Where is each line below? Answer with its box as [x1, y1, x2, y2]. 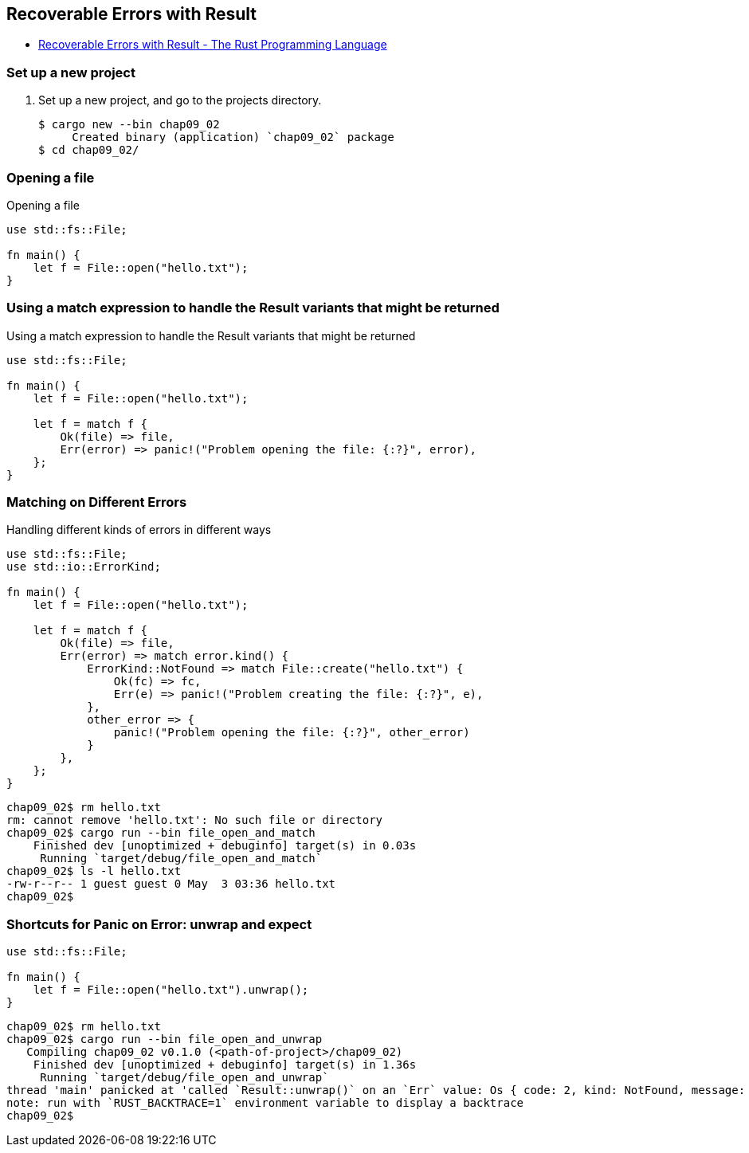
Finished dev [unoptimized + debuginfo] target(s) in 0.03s [33, 839, 417, 853]
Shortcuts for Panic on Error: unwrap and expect [6, 916, 312, 932]
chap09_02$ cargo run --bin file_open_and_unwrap [6, 1033, 323, 1046]
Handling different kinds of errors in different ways [6, 523, 272, 537]
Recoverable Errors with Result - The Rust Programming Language [38, 37, 387, 52]
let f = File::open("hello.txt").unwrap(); [33, 983, 309, 997]
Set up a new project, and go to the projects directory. [38, 93, 322, 108]
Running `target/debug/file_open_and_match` [40, 852, 323, 865]
